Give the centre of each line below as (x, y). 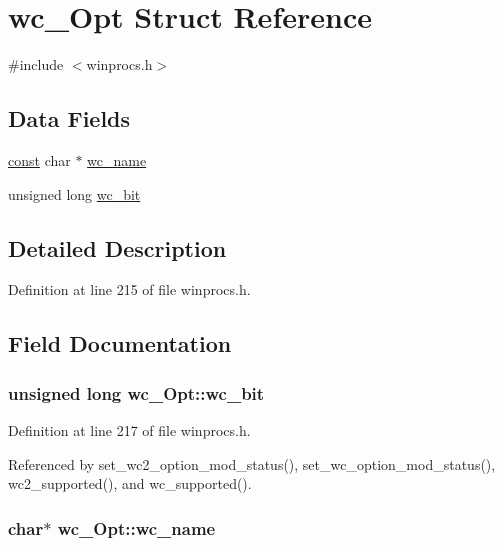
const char (39, 159)
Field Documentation (120, 343)
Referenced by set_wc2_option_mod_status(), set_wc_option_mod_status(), (252, 463)
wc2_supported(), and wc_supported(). (130, 483)
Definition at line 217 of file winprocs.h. (129, 429)
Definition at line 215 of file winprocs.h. (129, 289)
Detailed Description (117, 247)
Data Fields (69, 118)
